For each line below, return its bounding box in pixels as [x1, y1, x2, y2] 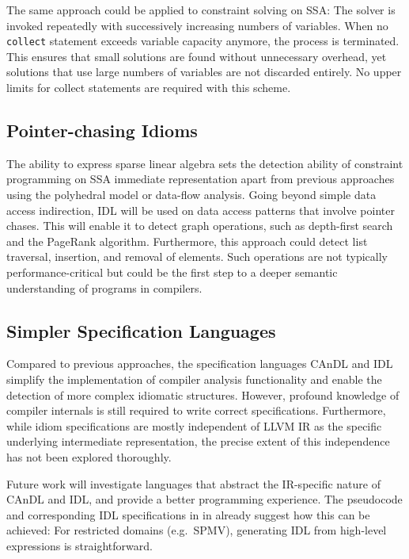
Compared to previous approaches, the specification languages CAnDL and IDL [6, 355, 393, 372]
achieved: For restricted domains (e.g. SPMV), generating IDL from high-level [6, 522, 387, 538]
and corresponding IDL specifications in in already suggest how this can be [6, 506, 370, 523]
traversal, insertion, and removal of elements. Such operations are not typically [6, 248, 388, 265]
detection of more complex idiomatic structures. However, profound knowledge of [6, 386, 400, 403]
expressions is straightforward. [6, 537, 153, 553]
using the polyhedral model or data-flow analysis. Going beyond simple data [6, 186, 377, 203]
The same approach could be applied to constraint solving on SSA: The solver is [6, 2, 396, 17]
